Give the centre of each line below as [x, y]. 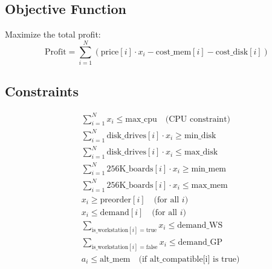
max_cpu [141, 119]
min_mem [209, 169]
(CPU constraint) [198, 119]
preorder [116, 200]
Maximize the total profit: [53, 34]
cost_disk [232, 52]
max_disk [201, 152]
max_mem [209, 185]
